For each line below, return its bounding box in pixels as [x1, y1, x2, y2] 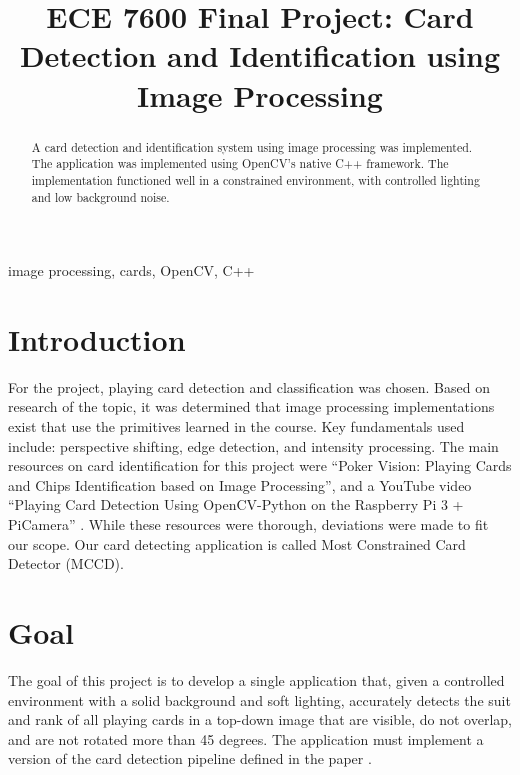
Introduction [8, 318, 186, 359]
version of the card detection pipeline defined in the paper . [8, 748, 372, 769]
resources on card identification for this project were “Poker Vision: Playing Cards [8, 455, 512, 476]
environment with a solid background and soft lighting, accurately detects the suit [8, 689, 511, 710]
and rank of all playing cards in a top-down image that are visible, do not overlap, [8, 709, 512, 730]
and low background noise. [31, 188, 170, 205]
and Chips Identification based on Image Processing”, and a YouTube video [8, 474, 472, 495]
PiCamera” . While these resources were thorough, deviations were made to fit [8, 514, 489, 535]
